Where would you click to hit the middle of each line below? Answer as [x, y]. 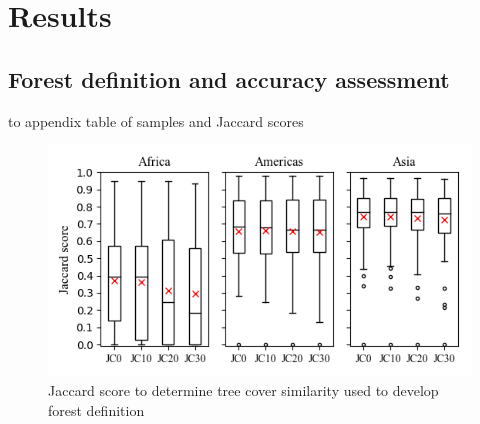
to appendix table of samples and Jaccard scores [156, 120]
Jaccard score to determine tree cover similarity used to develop [243, 390]
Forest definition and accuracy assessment [229, 78]
